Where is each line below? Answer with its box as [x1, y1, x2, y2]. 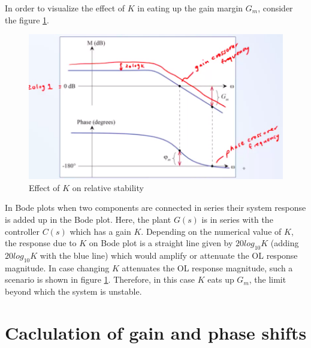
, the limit [249, 273, 286, 286]
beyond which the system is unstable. [5, 285, 142, 297]
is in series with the [201, 213, 273, 226]
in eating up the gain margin [137, 2, 243, 14]
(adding [270, 237, 299, 249]
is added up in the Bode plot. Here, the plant [5, 213, 171, 226]
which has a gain [70, 225, 131, 237]
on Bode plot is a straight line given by [89, 237, 233, 249]
